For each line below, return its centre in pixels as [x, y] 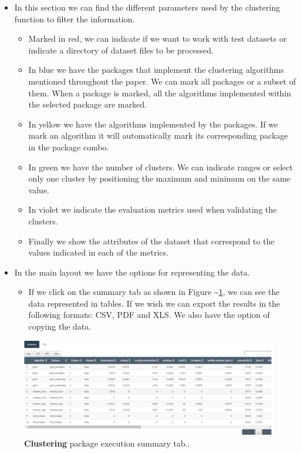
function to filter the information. [75, 19]
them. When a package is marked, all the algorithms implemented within [160, 93]
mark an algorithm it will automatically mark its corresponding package [158, 135]
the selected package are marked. [88, 104]
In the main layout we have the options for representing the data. [132, 272]
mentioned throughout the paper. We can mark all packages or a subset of [162, 81]
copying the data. [60, 326]
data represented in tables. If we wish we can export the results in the [154, 303]
